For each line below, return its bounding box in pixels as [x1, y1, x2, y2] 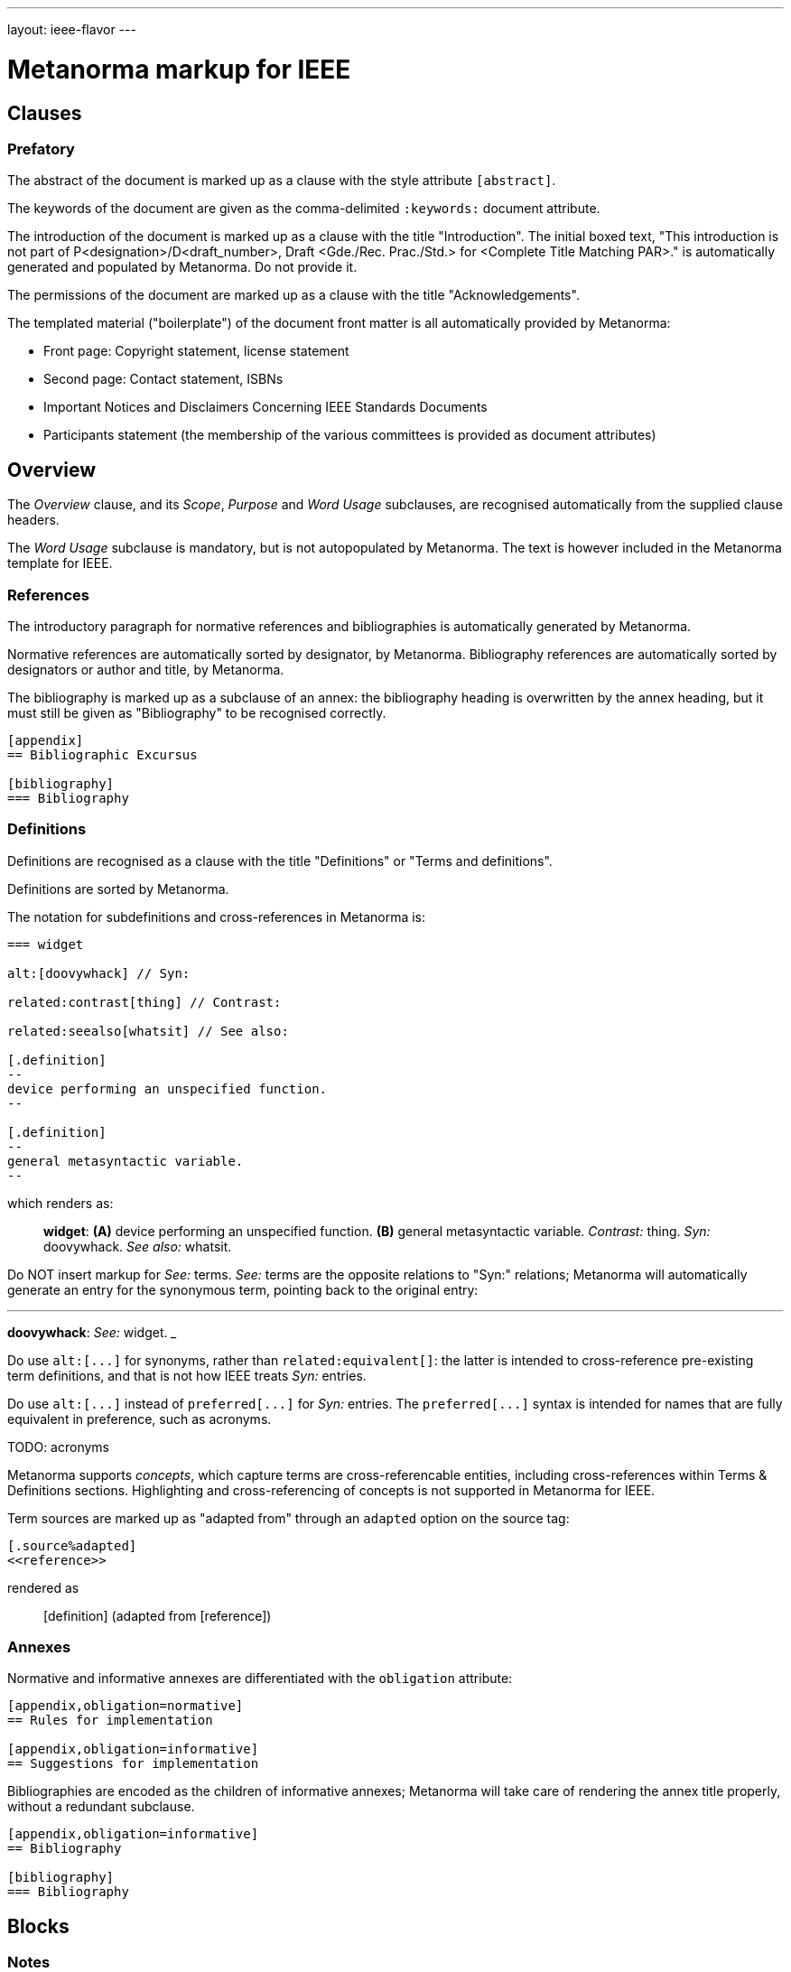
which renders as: [7, 1195, 114, 1211]
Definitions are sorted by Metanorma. [7, 880, 229, 897]
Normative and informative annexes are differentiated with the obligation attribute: [7, 1670, 513, 1687]
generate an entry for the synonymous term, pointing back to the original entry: [7, 1281, 479, 1298]
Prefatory [7, 139, 75, 158]
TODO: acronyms [7, 1438, 109, 1455]
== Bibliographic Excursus [7, 747, 198, 762]
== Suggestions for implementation [7, 1756, 259, 1772]
